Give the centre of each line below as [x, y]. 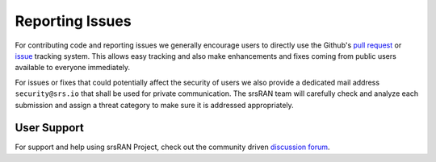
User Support [49, 128]
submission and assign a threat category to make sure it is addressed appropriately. [154, 105]
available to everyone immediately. [73, 68]
